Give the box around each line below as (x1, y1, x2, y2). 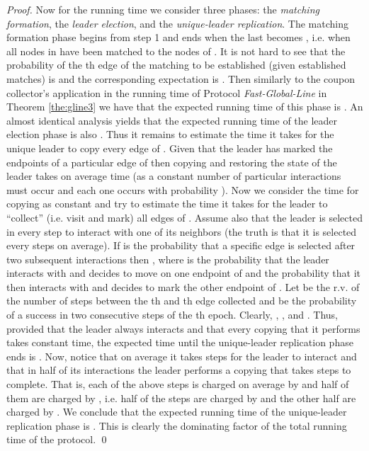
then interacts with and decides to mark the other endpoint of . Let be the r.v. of (6, 279, 360, 294)
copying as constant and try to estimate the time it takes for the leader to (6, 196, 328, 211)
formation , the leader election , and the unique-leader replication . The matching (6, 16, 348, 30)
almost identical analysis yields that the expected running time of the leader (6, 113, 338, 127)
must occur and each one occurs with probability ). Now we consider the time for (6, 182, 359, 197)
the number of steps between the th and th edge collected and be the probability (6, 293, 357, 308)
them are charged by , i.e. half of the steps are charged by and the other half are (6, 390, 356, 405)
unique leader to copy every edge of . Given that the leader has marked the (6, 140, 333, 155)
